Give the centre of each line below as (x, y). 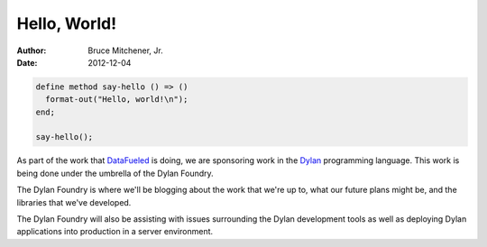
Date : (27, 62)
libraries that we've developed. (74, 202)
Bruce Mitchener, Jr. (125, 50)
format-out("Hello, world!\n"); (117, 100)
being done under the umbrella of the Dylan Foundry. (115, 173)
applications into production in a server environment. (115, 232)
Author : (32, 50)
